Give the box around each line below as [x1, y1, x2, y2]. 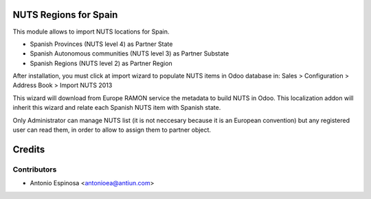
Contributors [12, 165, 57, 174]
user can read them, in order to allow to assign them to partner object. [12, 126, 212, 134]
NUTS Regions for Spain [12, 9, 118, 21]
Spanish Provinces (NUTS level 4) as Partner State [30, 40, 173, 48]
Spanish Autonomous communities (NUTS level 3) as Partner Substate [30, 49, 229, 58]
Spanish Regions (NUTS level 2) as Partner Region [30, 59, 173, 67]
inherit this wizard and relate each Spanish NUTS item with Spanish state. [12, 104, 221, 112]
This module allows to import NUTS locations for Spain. [12, 27, 170, 36]
